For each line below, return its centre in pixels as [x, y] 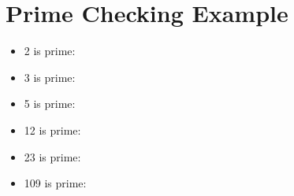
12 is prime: [52, 129]
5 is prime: [50, 104]
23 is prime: [52, 156]
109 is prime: [55, 183]
